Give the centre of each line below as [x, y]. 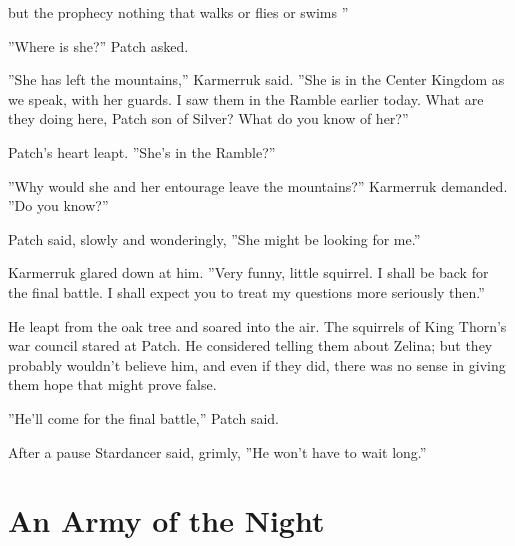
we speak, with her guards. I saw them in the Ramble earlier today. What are [246, 98]
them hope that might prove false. [112, 384]
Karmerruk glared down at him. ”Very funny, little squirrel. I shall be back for [248, 272]
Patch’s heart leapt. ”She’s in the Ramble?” [142, 151]
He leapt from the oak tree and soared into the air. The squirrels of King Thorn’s [257, 325]
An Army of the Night [166, 520]
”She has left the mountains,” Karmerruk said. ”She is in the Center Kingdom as [256, 79]
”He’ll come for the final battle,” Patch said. [143, 417]
